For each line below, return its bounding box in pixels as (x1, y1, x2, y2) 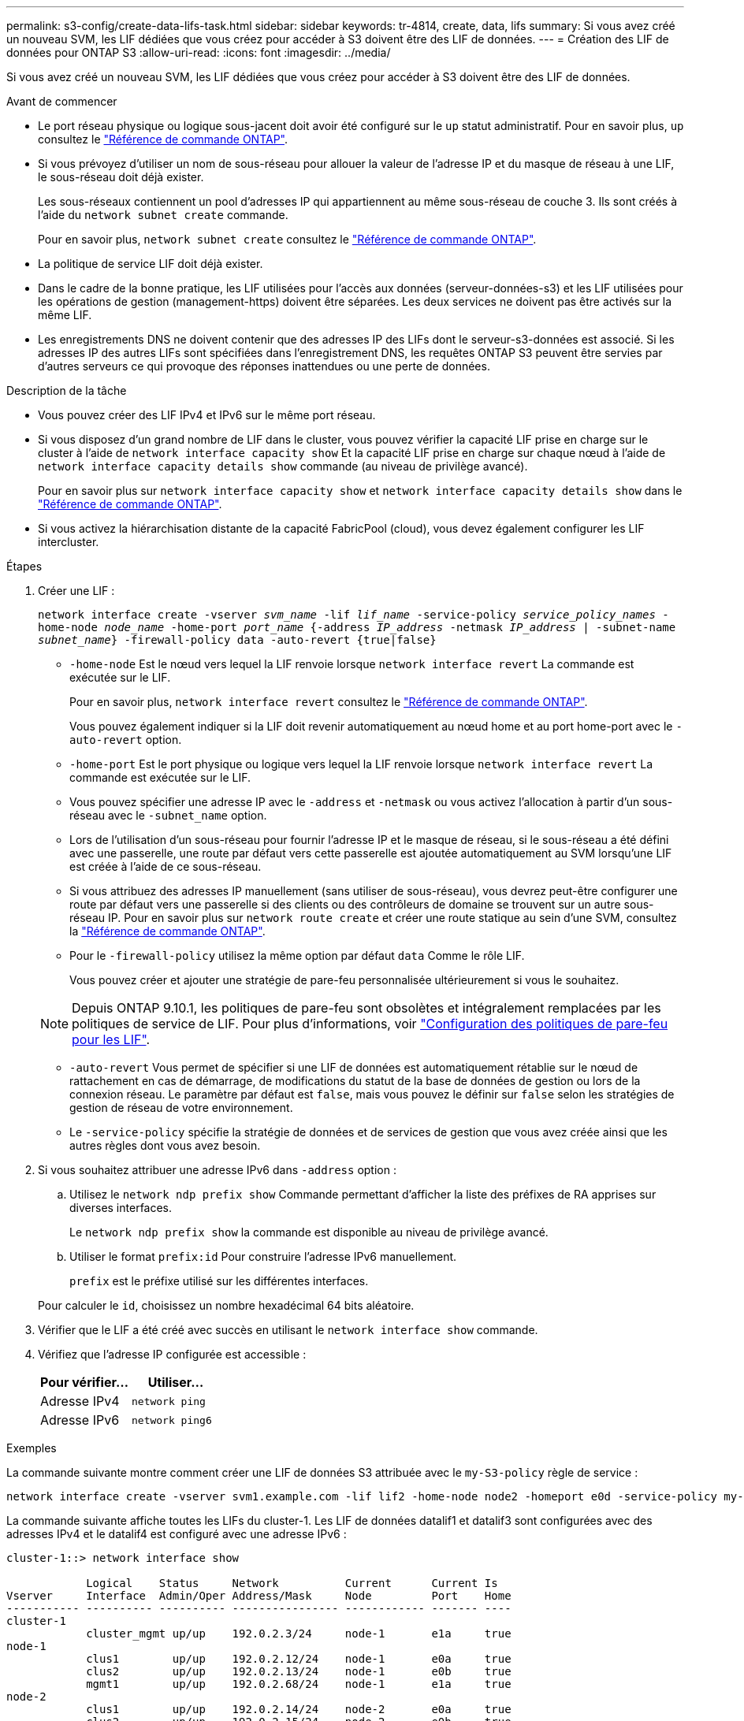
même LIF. (38, 308, 92, 322)
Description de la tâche (6, 384, 127, 397)
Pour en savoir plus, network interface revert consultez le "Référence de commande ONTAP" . (69, 695, 588, 708)
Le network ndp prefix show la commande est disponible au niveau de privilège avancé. (69, 1225, 549, 1239)
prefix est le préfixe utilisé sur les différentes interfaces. (69, 1274, 369, 1288)
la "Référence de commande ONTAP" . (69, 924, 266, 938)
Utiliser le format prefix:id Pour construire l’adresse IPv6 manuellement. (69, 1250, 457, 1263)
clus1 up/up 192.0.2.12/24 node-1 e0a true (86, 1652, 511, 1665)
